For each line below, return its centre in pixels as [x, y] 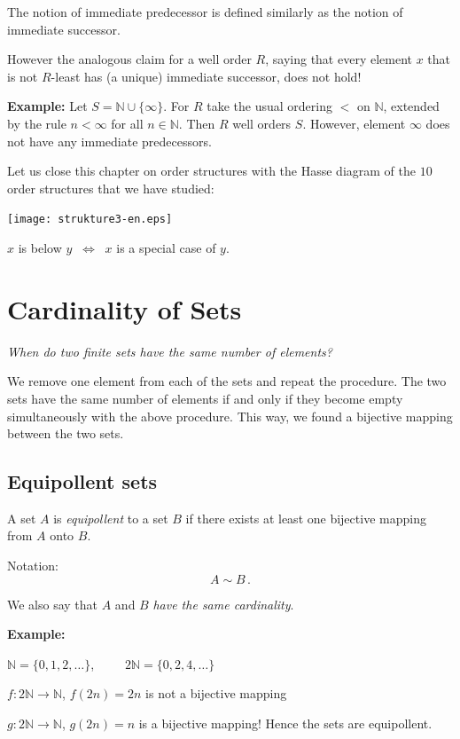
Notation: [33, 566]
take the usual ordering [269, 106]
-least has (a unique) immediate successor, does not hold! [206, 76]
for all [127, 123]
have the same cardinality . [223, 604]
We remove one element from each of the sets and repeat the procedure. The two [227, 381]
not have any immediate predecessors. [109, 141]
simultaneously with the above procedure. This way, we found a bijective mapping [230, 416]
